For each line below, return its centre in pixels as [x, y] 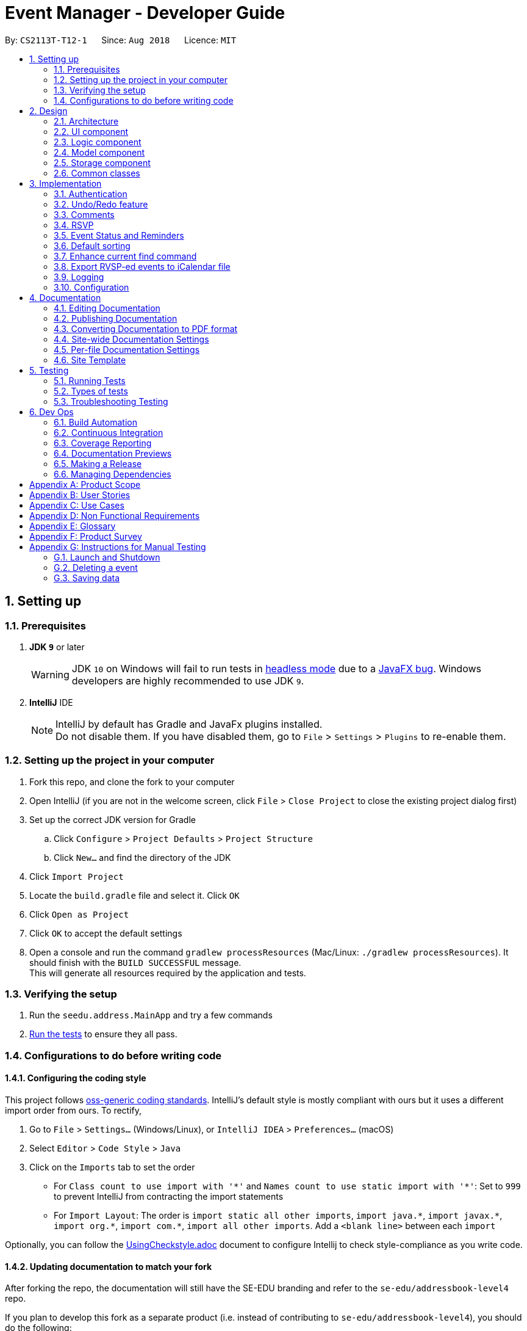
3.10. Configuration [91, 287]
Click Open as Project [79, 914]
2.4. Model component [99, 152]
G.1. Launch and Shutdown [107, 557]
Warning [50, 674]
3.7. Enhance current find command [125, 256]
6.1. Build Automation [95, 422]
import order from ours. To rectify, [73, 1111]
